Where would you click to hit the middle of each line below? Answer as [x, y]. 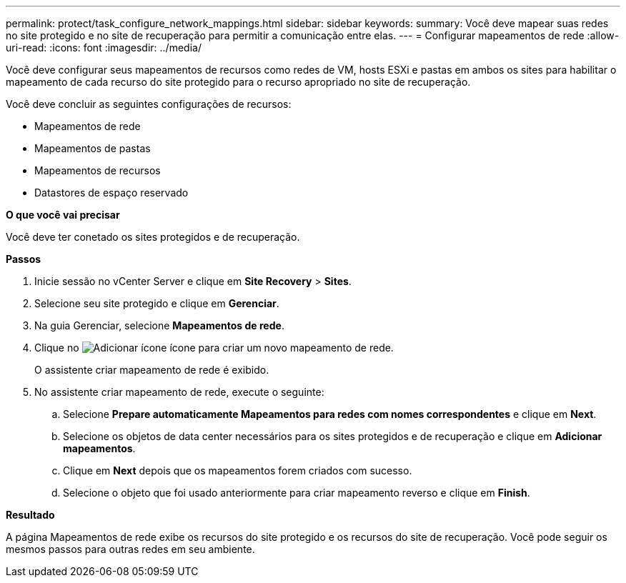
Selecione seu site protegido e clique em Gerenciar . [157, 303]
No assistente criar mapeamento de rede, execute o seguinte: [179, 392]
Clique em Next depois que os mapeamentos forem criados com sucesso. [238, 470]
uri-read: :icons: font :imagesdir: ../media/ [104, 48]
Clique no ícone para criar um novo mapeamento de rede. [214, 348]
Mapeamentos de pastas [93, 148]
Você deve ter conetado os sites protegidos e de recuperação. [153, 237]
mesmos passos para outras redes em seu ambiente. [130, 549]
